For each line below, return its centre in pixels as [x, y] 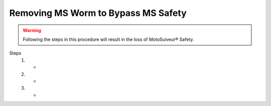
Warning [32, 30]
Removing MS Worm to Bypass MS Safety [98, 13]
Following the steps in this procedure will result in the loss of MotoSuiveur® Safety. [108, 39]
